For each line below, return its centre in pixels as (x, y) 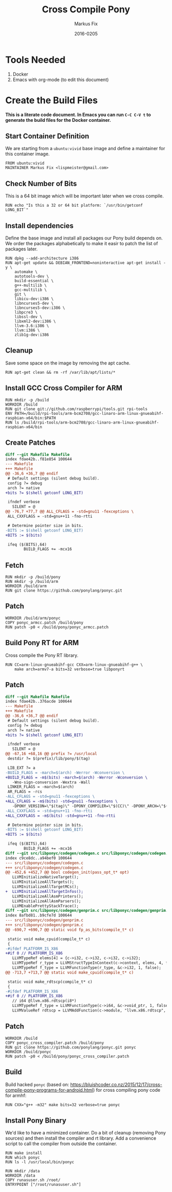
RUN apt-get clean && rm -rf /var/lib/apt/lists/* (60, 372)
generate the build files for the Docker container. (58, 120)
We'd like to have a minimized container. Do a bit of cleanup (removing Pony (86, 1133)
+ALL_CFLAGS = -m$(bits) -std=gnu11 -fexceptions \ (61, 801)
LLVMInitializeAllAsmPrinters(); (48, 896)
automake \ (26, 272)
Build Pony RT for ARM (42, 643)
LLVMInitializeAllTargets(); (43, 882)
